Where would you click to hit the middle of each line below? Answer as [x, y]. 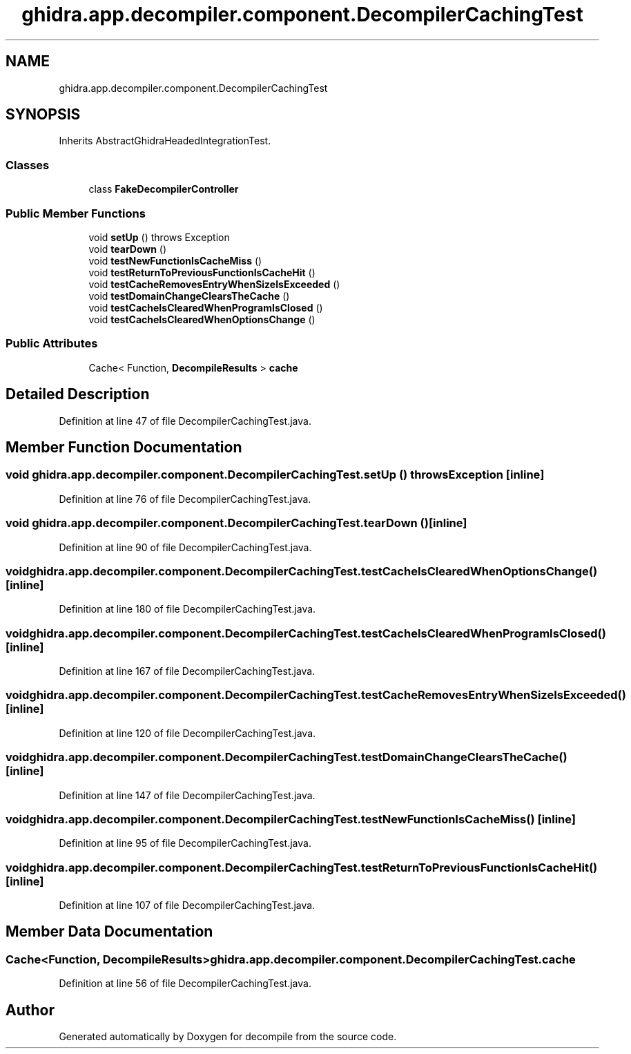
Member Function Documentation [124, 447]
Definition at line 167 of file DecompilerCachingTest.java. [187, 671]
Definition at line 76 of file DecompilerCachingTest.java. [185, 499]
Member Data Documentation [109, 932]
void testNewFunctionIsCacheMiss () [175, 260]
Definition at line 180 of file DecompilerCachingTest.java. [187, 609]
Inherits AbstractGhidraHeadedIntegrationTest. [165, 141]
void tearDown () [128, 249]
